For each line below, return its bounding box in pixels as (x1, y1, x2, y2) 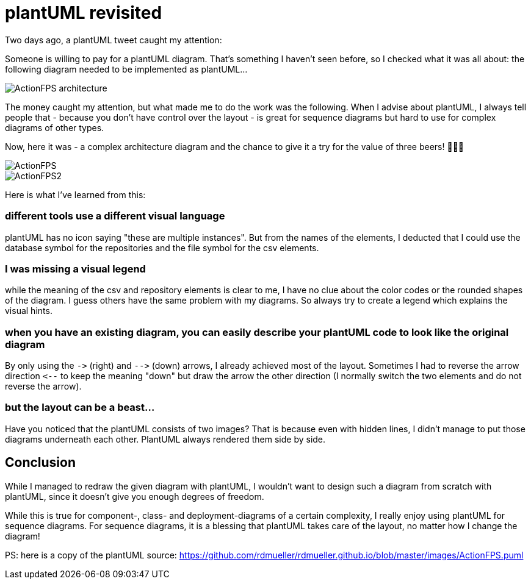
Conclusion (5, 455, 76, 471)
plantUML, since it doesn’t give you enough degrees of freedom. (5, 491, 264, 502)
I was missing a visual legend (5, 262, 146, 275)
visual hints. (5, 305, 52, 316)
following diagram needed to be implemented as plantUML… (5, 63, 248, 74)
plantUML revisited (5, 2, 162, 23)
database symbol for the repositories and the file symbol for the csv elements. (5, 242, 319, 253)
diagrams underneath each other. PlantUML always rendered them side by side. (5, 433, 326, 444)
